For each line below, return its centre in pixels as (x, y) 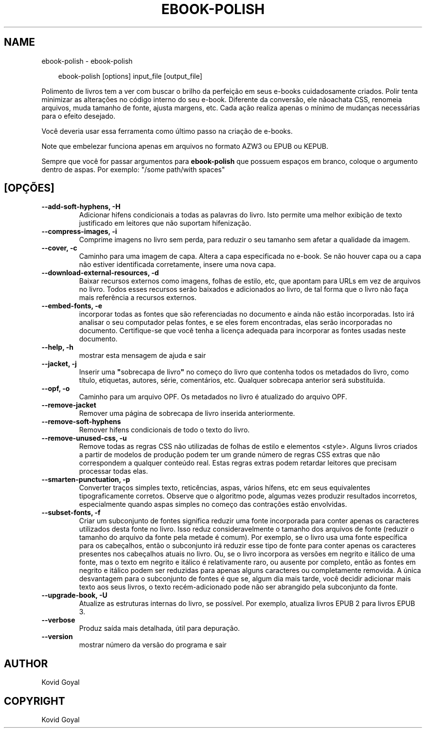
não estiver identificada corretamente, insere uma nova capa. (177, 265)
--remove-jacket (69, 405)
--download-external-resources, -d (100, 273)
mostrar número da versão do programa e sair (153, 645)
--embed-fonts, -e (72, 306)
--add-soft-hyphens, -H (81, 207)
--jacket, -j (59, 364)
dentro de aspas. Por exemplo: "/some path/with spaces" (133, 169)
